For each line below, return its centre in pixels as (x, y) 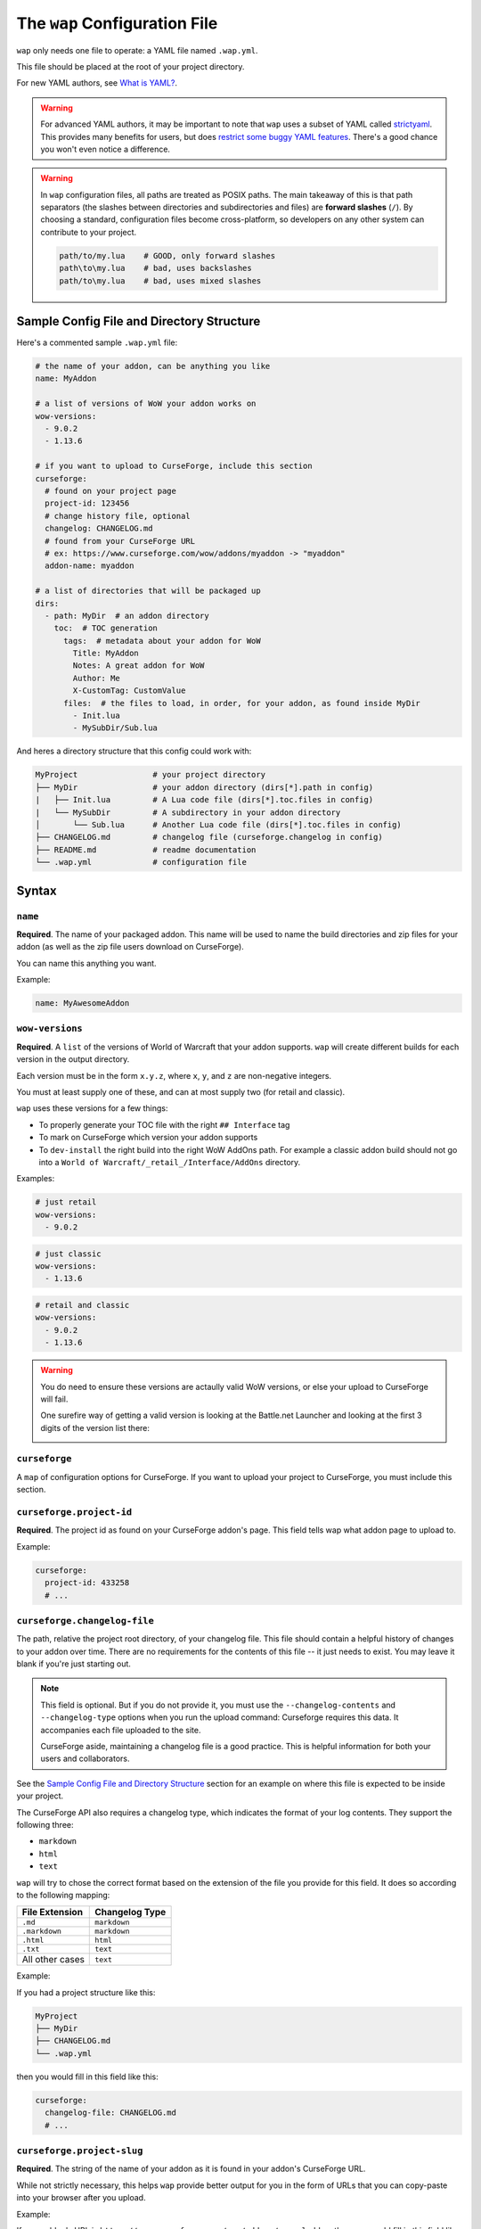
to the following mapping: (63, 1895)
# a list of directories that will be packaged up (148, 591)
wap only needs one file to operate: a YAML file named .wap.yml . (137, 50)
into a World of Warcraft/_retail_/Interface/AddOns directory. (170, 1162)
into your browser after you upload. (81, 2198)
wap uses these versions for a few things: (92, 1108)
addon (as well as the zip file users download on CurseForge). (130, 947)
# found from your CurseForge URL (120, 541)
